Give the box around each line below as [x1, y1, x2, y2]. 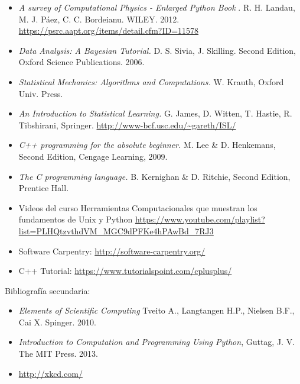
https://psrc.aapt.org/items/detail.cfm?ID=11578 [18, 24, 199, 37]
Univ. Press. [18, 87, 63, 99]
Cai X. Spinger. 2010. [18, 315, 96, 328]
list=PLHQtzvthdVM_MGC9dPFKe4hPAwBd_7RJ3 [18, 224, 214, 237]
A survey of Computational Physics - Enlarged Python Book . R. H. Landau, [18, 1, 295, 13]
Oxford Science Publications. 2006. [18, 56, 145, 68]
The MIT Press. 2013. [18, 347, 98, 360]
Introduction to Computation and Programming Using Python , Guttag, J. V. [18, 335, 295, 348]
